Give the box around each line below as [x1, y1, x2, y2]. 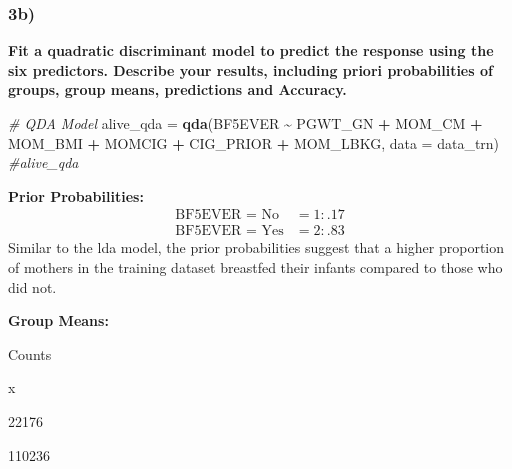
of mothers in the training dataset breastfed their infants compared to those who [8, 257, 503, 278]
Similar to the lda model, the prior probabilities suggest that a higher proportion [8, 237, 505, 258]
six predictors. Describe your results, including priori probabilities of [8, 59, 493, 80]
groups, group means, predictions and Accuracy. [8, 79, 347, 100]
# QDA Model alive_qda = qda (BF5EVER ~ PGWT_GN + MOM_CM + [8, 113, 483, 133]
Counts [8, 343, 52, 364]
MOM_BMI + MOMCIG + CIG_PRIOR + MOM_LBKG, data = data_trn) [8, 132, 500, 153]
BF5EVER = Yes [175, 224, 284, 239]
